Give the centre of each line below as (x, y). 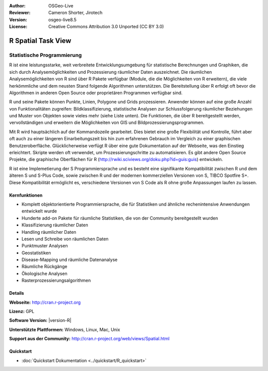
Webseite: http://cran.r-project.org (45, 302)
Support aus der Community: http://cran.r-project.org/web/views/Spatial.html (89, 339)
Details (17, 293)
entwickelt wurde (39, 211)
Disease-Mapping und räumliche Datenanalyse (69, 260)
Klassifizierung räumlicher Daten (55, 225)
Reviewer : (20, 13)
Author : (17, 6)
